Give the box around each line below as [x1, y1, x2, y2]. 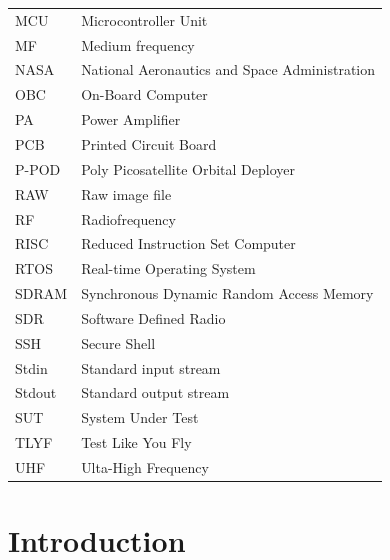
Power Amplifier [81, 109, 181, 130]
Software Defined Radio [81, 307, 226, 328]
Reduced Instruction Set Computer [81, 233, 296, 254]
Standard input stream [81, 357, 221, 378]
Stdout [15, 382, 57, 403]
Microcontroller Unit [81, 9, 208, 30]
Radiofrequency [81, 208, 176, 229]
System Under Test [81, 407, 199, 428]
